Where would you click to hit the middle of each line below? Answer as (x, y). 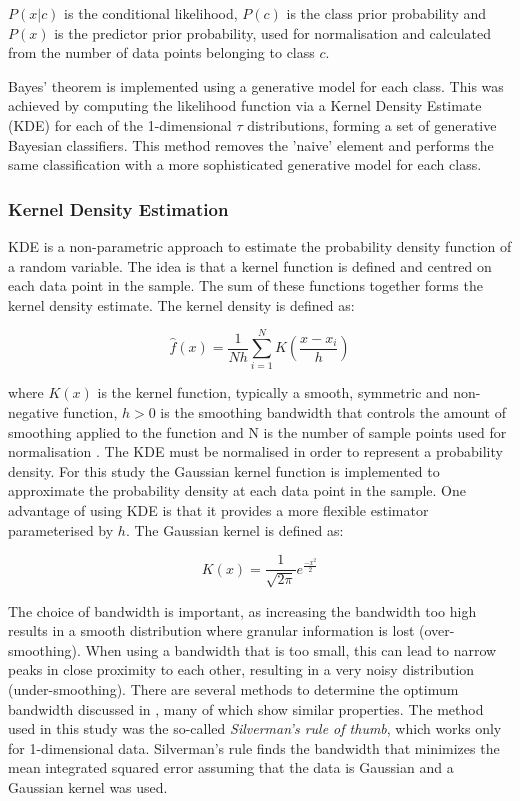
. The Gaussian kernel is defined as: (234, 529)
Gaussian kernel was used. (88, 787)
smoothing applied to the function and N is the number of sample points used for (257, 431)
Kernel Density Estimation (118, 208)
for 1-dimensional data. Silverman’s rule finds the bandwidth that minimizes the (254, 747)
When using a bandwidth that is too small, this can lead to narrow (291, 649)
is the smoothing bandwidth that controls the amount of (333, 412)
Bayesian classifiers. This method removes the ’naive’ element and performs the (251, 144)
